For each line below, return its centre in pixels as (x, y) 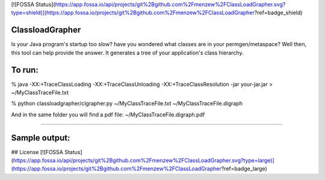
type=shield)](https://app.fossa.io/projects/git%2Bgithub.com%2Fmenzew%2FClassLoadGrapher (133, 13)
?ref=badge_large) (244, 169)
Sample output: (41, 138)
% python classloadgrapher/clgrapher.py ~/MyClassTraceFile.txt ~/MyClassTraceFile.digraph (127, 103)
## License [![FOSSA (37, 152)
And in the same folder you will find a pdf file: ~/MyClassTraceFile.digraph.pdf (108, 115)
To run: (25, 70)
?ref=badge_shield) (278, 13)
